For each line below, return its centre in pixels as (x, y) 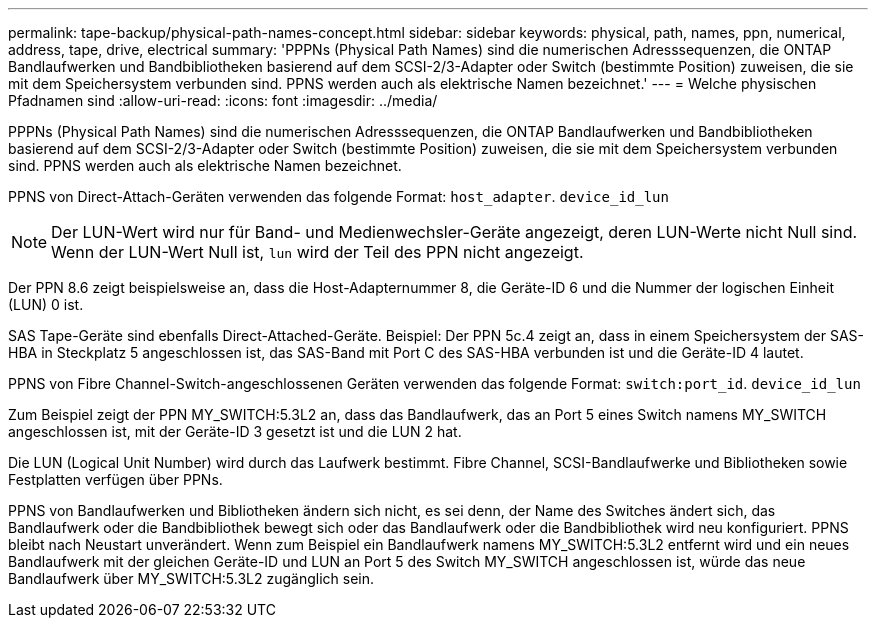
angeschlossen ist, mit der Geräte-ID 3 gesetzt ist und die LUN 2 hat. (235, 431)
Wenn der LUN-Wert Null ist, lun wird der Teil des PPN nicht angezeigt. (317, 252)
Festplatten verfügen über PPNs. (115, 479)
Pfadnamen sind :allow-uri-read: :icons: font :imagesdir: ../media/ (223, 100)
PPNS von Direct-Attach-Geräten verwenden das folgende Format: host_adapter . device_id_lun (338, 196)
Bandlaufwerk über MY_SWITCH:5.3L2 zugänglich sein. (191, 578)
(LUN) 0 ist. (46, 304)
